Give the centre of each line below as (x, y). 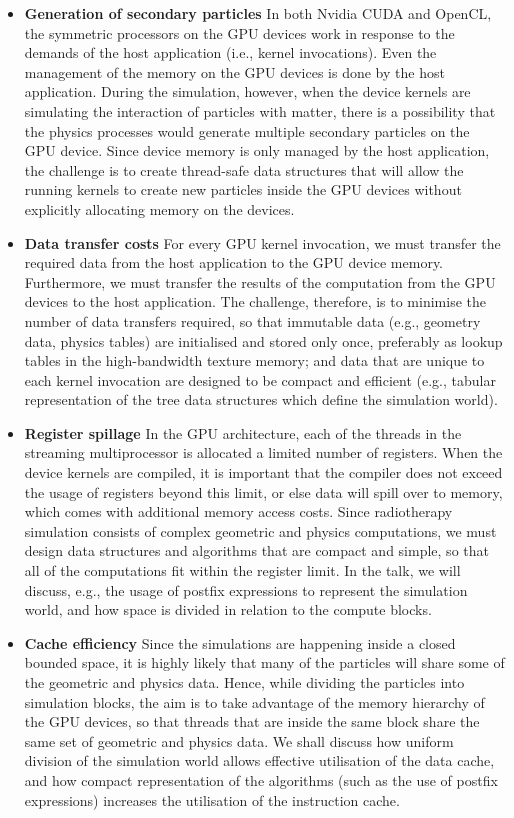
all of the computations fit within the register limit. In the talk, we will (242, 570)
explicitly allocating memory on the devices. (159, 208)
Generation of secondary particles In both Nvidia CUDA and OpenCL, (258, 13)
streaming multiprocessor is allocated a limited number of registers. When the (263, 452)
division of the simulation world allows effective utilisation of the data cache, (259, 760)
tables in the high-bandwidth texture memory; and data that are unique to (254, 360)
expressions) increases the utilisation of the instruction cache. (212, 799)
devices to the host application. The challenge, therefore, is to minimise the (255, 301)
